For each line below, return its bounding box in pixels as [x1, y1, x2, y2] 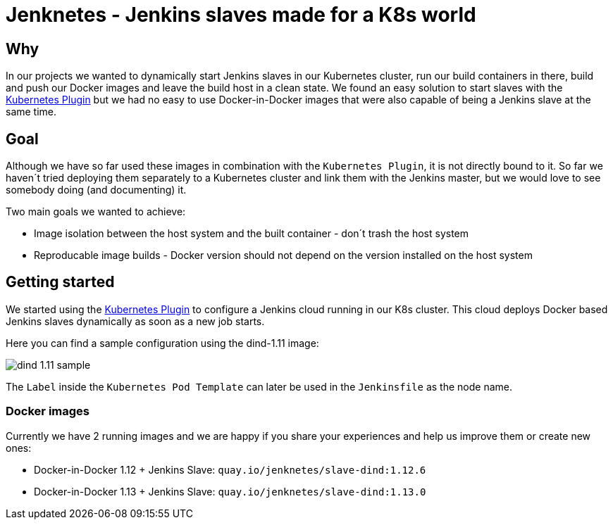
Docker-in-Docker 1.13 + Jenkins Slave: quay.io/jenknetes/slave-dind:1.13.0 [34, 485, 426, 498]
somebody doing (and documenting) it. [6, 184, 187, 196]
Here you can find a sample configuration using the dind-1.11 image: [6, 336, 319, 349]
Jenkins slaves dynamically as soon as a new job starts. [6, 315, 265, 327]
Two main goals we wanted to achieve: [6, 205, 186, 218]
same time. [6, 106, 57, 118]
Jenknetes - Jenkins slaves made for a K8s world [6, 3, 476, 27]
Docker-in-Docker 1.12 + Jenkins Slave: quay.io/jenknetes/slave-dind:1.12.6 [34, 463, 426, 476]
